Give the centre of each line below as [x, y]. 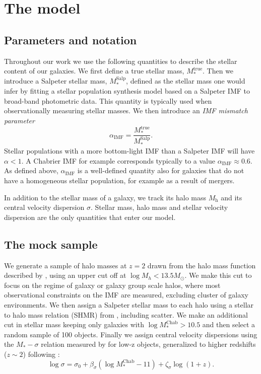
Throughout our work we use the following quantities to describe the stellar [121, 61]
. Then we [218, 71]
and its [232, 197]
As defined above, [31, 170]
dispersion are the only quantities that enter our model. [90, 217]
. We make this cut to [218, 275]
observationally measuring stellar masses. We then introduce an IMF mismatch [126, 110]
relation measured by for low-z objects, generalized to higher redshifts [148, 344]
